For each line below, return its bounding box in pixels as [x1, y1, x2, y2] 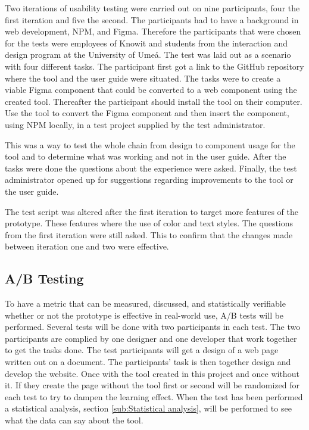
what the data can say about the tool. [5, 414, 143, 426]
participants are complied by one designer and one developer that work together [5, 332, 297, 344]
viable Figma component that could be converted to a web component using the [5, 83, 297, 96]
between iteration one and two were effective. [5, 240, 169, 253]
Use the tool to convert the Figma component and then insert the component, [5, 107, 289, 119]
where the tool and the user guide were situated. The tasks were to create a [5, 71, 281, 84]
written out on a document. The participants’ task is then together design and [5, 356, 291, 368]
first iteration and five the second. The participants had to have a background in [5, 13, 299, 26]
